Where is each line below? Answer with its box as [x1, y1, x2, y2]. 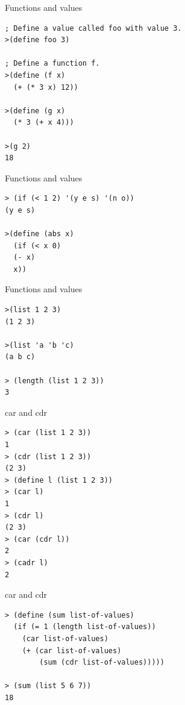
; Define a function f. [5, 59, 100, 68]
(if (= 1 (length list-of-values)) [13, 622, 156, 631]
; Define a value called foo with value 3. [5, 23, 182, 33]
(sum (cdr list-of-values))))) [39, 658, 165, 667]
